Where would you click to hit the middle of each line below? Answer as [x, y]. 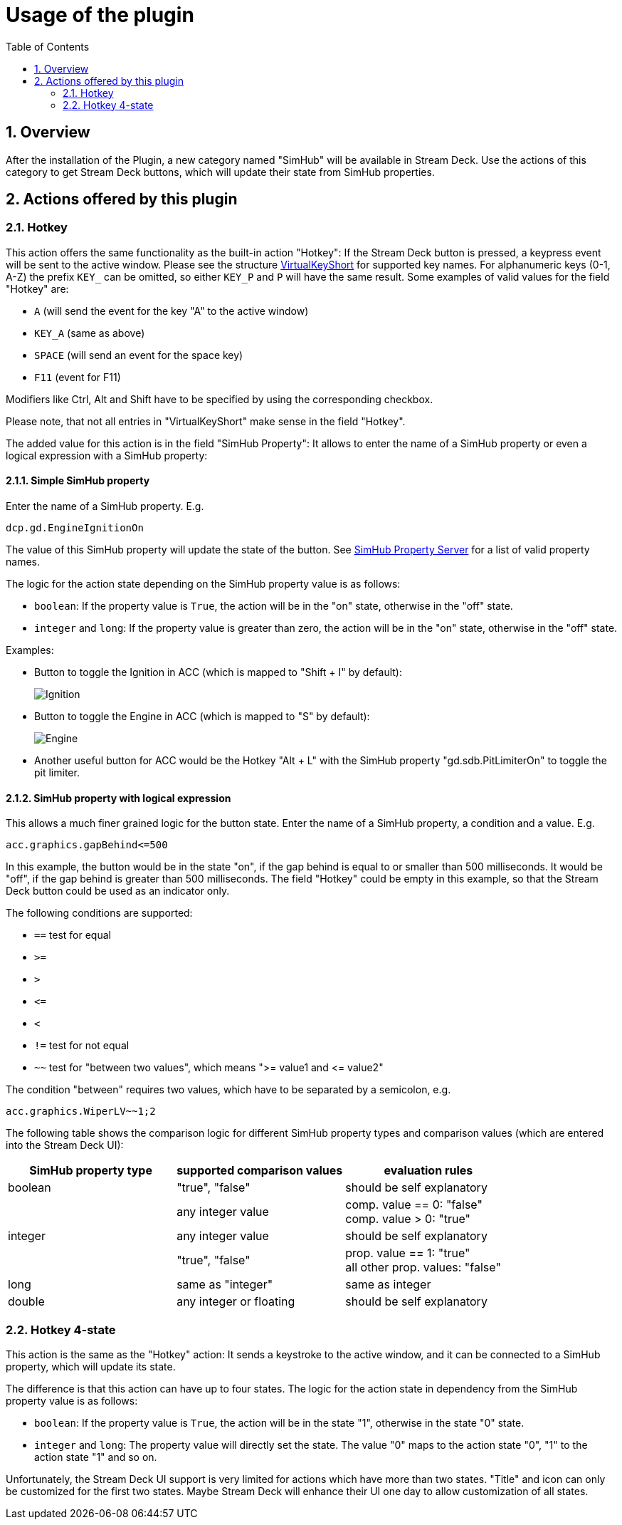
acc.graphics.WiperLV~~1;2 [81, 1112]
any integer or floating [236, 1302]
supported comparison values [260, 1171]
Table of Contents [48, 46]
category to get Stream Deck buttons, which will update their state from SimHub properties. [220, 172]
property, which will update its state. [91, 1367]
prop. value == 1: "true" [408, 1253]
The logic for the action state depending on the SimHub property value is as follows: [203, 584]
